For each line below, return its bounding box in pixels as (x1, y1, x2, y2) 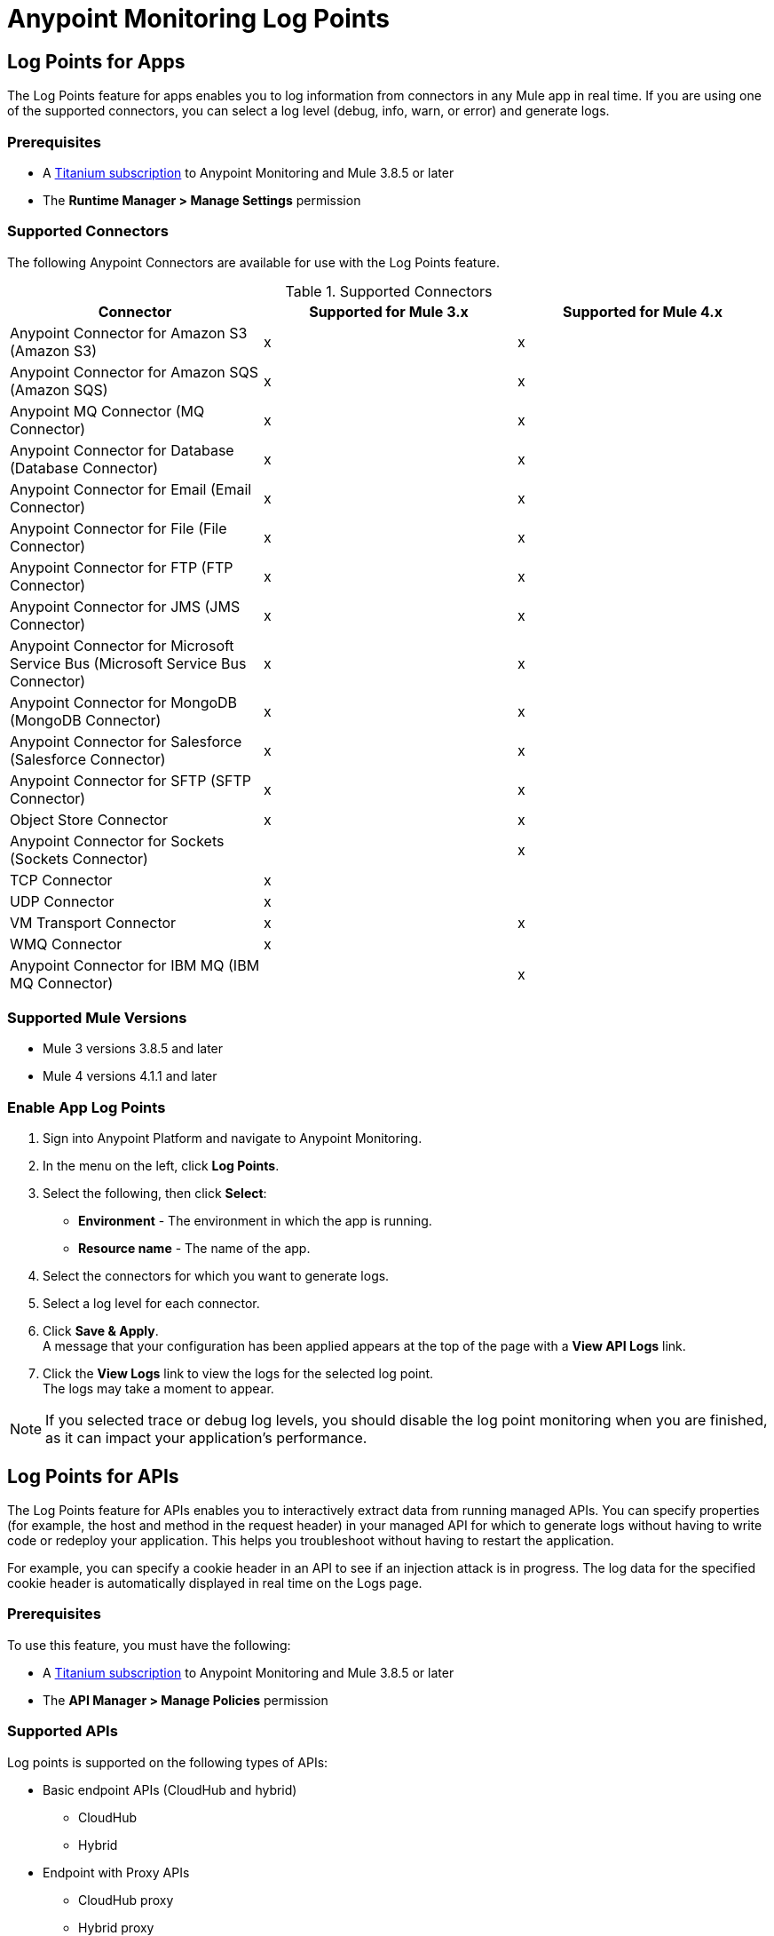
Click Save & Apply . (43, 1323, 159, 1339)
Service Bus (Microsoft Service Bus (10, 654, 247, 672)
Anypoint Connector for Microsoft (10, 636, 234, 655)
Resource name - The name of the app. (78, 1241, 311, 1257)
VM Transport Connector (10, 913, 177, 932)
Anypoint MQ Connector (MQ (10, 401, 205, 420)
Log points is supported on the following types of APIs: (7, 1754, 328, 1770)
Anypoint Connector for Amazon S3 (10, 323, 248, 342)
